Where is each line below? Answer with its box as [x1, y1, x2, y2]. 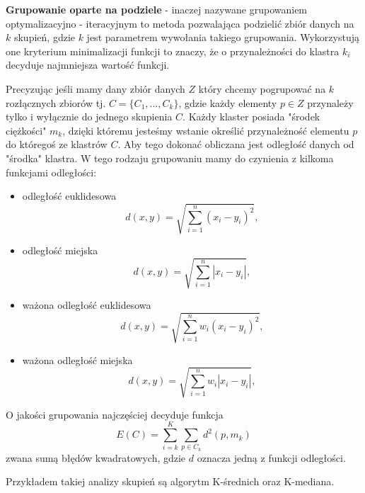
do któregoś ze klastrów [6, 137, 108, 152]
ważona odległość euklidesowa [22, 297, 151, 312]
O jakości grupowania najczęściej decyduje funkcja [6, 407, 224, 421]
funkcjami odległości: [6, 164, 97, 179]
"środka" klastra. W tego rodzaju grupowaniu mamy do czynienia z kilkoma [6, 150, 334, 165]
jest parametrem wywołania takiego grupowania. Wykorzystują [86, 30, 359, 45]
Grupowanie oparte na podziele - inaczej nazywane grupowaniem [6, 2, 308, 16]
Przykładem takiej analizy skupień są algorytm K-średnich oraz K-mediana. [6, 474, 335, 489]
